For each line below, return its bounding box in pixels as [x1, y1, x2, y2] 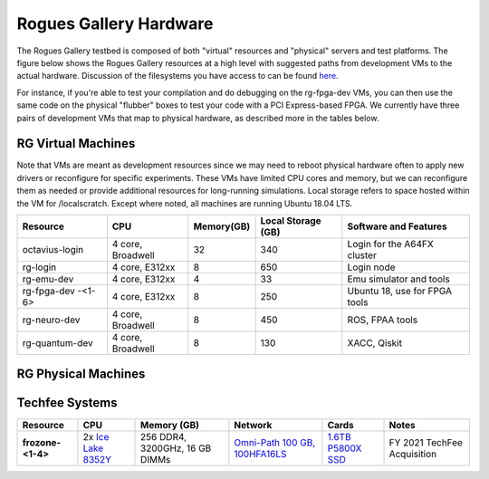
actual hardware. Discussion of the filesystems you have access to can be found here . [16, 71, 339, 81]
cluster [347, 249, 378, 262]
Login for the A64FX [347, 237, 434, 250]
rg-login [22, 261, 57, 273]
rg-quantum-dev [22, 336, 94, 349]
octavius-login [22, 243, 84, 255]
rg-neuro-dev [22, 313, 81, 326]
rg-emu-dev [22, 273, 74, 285]
